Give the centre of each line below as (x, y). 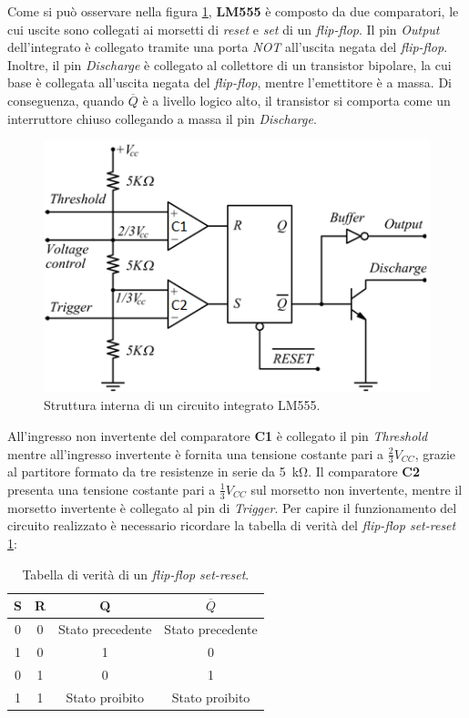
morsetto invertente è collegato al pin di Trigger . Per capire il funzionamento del (232, 507)
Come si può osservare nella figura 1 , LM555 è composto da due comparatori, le (233, 11)
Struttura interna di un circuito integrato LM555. (182, 405)
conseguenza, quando (66, 100)
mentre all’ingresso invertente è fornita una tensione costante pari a (196, 453)
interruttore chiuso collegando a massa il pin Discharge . (162, 118)
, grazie (435, 453)
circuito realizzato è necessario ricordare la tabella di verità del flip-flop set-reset (232, 525)
